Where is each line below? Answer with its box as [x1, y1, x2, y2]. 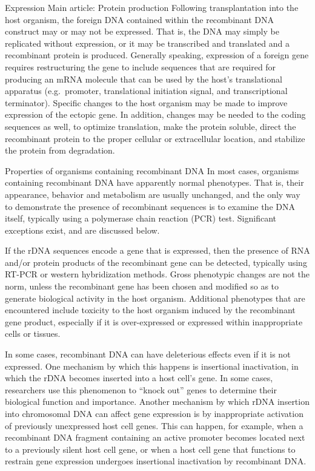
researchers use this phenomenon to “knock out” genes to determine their [5, 383, 277, 396]
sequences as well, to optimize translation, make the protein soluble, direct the [5, 120, 296, 132]
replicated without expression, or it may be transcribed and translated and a [5, 36, 290, 49]
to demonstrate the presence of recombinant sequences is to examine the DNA [5, 200, 295, 212]
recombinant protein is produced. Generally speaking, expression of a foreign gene [5, 49, 309, 61]
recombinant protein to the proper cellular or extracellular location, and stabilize [5, 132, 305, 144]
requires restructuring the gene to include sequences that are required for [5, 60, 276, 73]
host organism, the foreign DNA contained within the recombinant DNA [5, 13, 274, 25]
